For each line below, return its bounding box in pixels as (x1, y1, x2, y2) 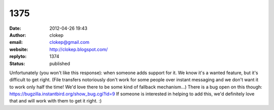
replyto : (9, 53, 27, 60)
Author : (9, 32, 26, 38)
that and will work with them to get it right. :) (9, 98, 102, 104)
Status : (9, 61, 25, 67)
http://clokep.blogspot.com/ (49, 46, 108, 52)
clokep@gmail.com (49, 39, 90, 45)
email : (9, 39, 23, 45)
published (49, 61, 71, 67)
